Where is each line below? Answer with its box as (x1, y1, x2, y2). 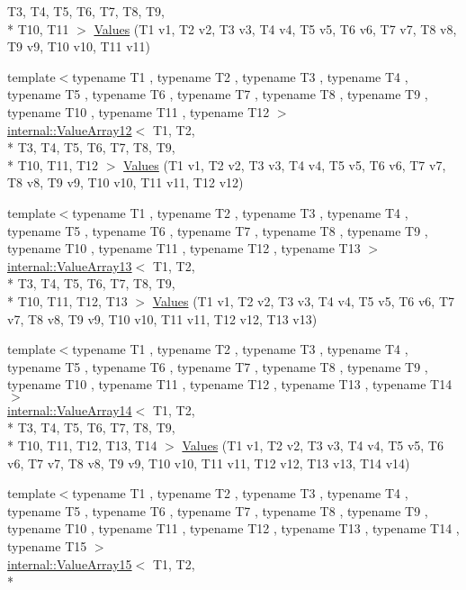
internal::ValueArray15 (7, 554, 132, 573)
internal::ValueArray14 (7, 400, 132, 419)
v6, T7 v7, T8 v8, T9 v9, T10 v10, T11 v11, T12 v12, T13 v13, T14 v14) (7, 453, 410, 472)
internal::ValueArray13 (7, 256, 132, 275)
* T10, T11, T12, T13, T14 (7, 436, 157, 455)
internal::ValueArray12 (7, 120, 132, 139)
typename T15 (7, 537, 87, 556)
